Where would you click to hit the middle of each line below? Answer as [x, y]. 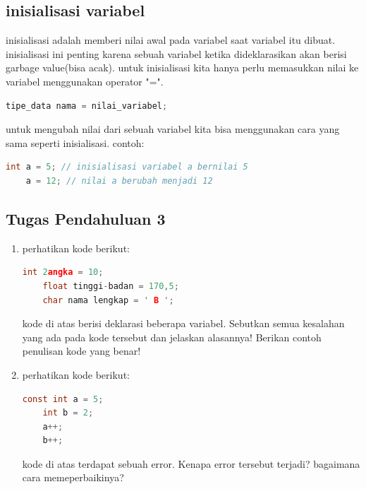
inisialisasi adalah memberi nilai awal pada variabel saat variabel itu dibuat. [171, 40]
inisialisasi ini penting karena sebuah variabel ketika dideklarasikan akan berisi [176, 53]
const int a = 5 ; [63, 399]
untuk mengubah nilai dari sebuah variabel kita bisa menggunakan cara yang [173, 129]
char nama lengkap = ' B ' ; [108, 300]
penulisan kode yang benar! [81, 351]
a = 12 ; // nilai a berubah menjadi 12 [119, 181]
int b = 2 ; [68, 413]
